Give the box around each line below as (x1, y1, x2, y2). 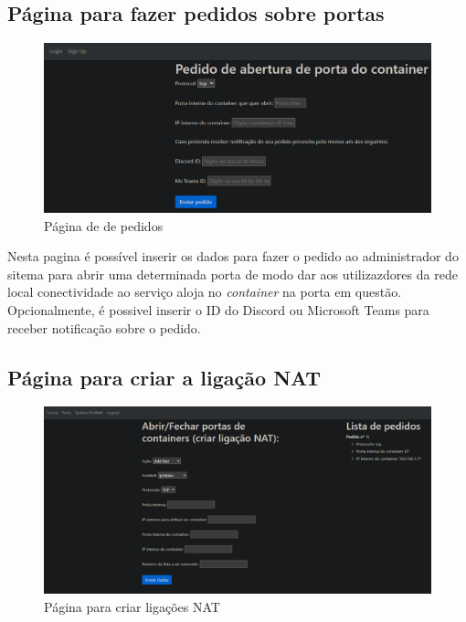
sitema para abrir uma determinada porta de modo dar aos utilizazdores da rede (7, 264, 458, 283)
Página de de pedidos (44, 216, 164, 235)
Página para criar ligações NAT (44, 596, 220, 616)
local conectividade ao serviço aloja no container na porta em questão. (7, 282, 402, 301)
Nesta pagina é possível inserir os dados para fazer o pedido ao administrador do (7, 247, 459, 266)
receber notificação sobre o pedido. (7, 318, 201, 337)
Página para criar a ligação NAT (7, 363, 322, 391)
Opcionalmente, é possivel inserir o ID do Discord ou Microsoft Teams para (7, 300, 429, 320)
